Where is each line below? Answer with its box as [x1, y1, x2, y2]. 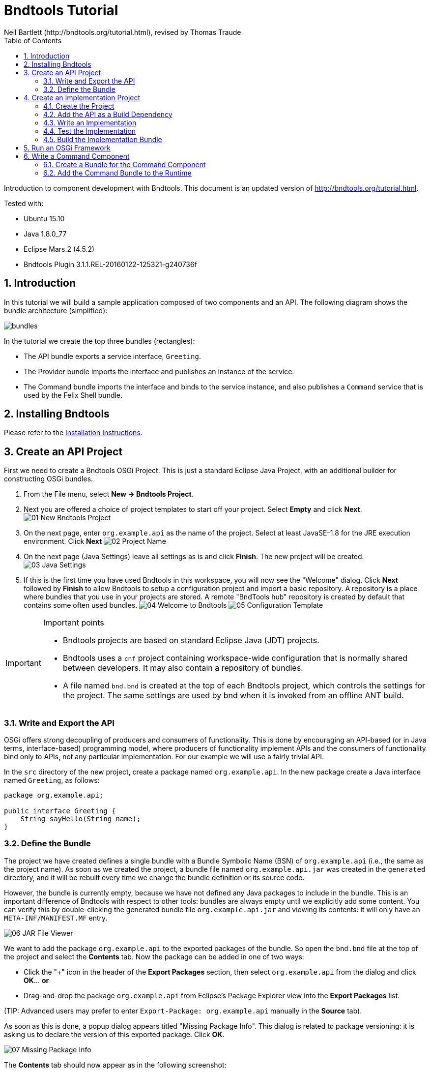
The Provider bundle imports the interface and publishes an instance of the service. [24, 367, 294, 376]
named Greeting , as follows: [4, 776, 100, 785]
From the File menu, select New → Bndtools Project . [24, 490, 194, 499]
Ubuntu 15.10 [24, 214, 65, 223]
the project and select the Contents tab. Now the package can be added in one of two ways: [4, 952, 304, 961]
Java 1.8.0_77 [24, 229, 67, 238]
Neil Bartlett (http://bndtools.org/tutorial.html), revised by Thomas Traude [4, 28, 241, 36]
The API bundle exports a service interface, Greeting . [24, 352, 201, 360]
